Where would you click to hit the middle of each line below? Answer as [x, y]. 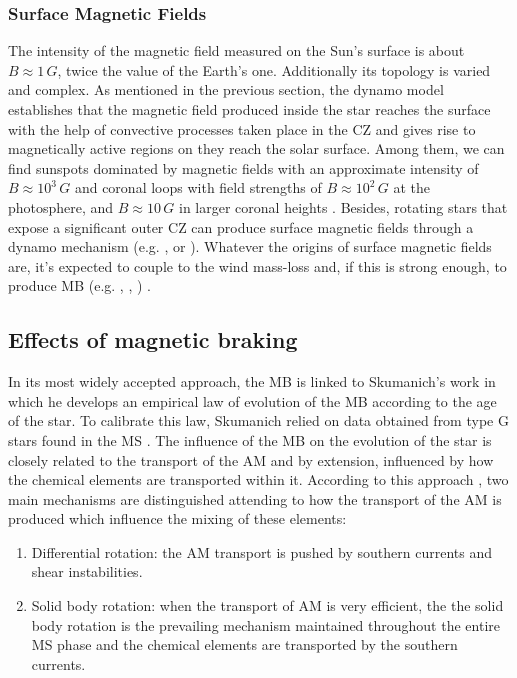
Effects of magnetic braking [153, 339]
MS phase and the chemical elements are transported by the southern [244, 644]
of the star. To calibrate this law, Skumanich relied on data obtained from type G [258, 420]
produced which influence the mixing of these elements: [177, 518]
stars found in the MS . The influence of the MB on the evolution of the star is [250, 439]
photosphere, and [61, 206]
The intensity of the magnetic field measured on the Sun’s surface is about [236, 50]
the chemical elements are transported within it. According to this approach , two [258, 479]
